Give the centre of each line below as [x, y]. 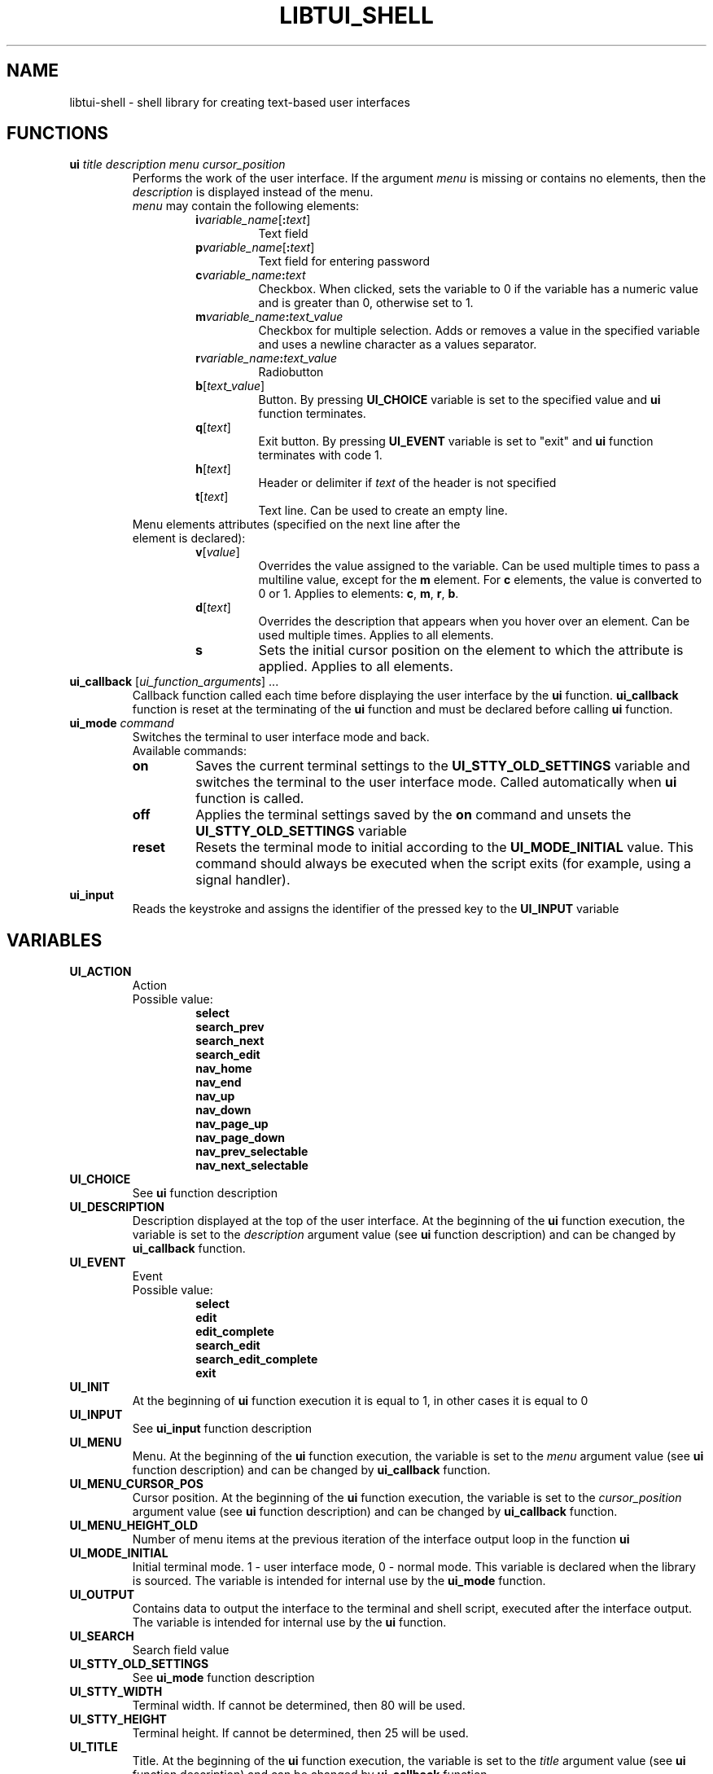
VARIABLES [55, 940]
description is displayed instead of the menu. [253, 192]
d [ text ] [213, 608]
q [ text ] [213, 428]
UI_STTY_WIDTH [116, 1692]
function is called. [250, 799]
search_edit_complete [257, 1359]
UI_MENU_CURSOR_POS [136, 1484]
